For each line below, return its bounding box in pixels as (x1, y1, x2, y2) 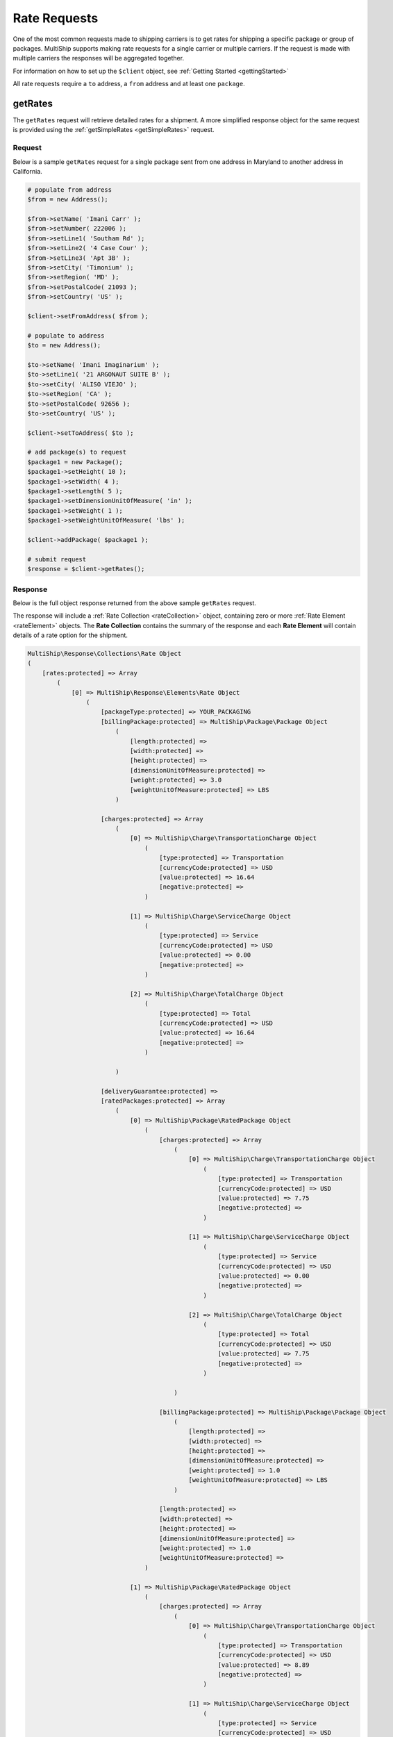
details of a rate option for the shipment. (12, 631, 128, 639)
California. (12, 167, 43, 175)
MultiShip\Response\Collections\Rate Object (27, 650, 182, 658)
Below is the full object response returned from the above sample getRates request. (12, 598, 257, 607)
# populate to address (27, 331, 105, 340)
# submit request (27, 555, 87, 563)
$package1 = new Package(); (27, 458, 123, 466)
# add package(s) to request (27, 448, 127, 456)
